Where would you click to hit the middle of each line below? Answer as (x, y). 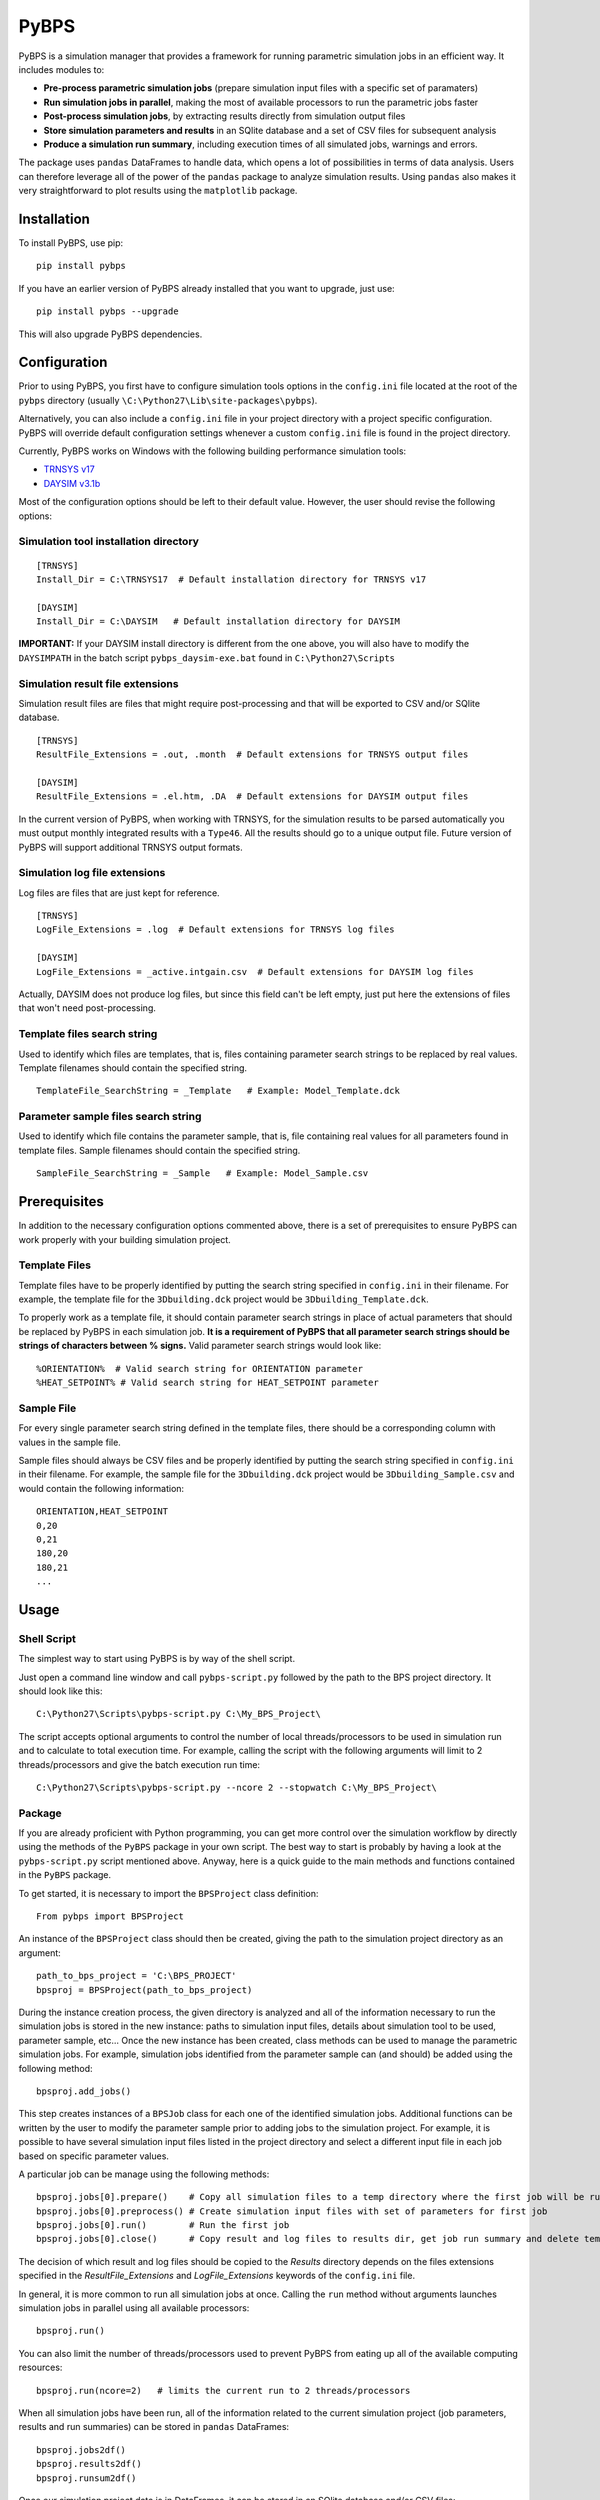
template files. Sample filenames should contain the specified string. (159, 1150)
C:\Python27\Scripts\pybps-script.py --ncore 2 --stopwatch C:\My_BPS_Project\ (236, 1787)
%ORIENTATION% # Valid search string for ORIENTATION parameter (200, 1368)
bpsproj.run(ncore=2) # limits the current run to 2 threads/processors (223, 2390)
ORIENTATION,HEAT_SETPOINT (102, 1511)
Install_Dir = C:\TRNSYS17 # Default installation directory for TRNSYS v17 (231, 579)
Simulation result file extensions (98, 683)
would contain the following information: (101, 1488)
